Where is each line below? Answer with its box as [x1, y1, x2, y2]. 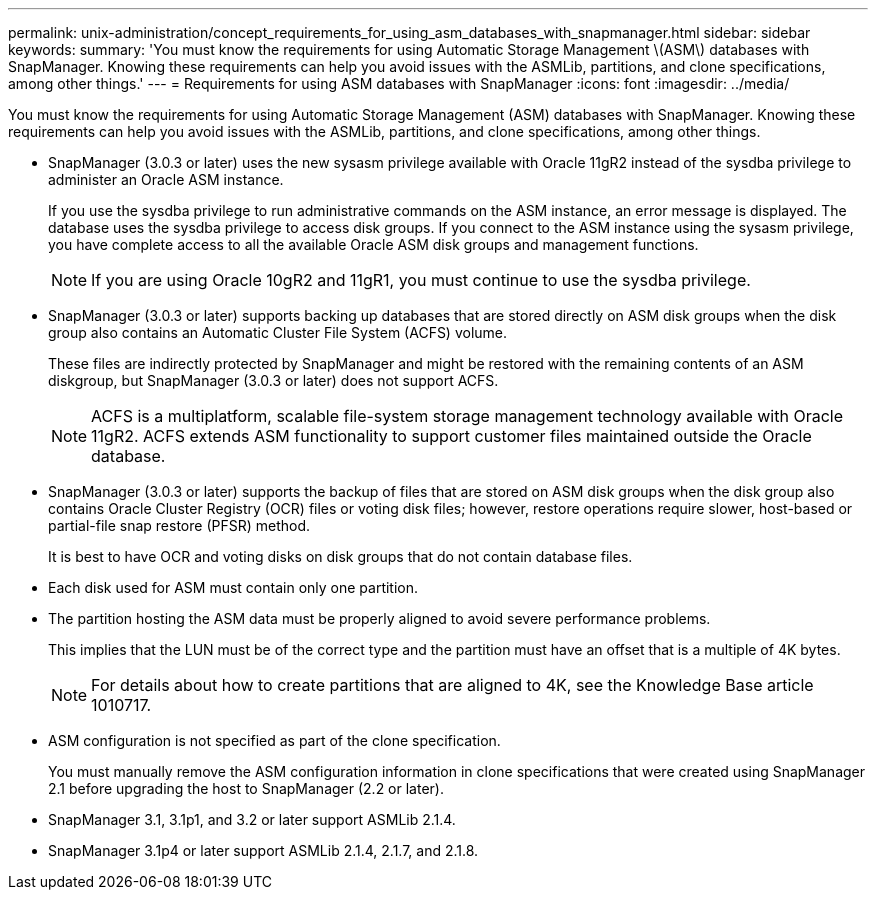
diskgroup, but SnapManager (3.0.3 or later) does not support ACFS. [48, 372, 499, 389]
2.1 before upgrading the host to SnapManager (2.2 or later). [48, 780, 444, 797]
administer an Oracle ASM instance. [48, 171, 284, 188]
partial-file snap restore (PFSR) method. [48, 517, 311, 534]
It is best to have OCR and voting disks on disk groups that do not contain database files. [48, 548, 633, 565]
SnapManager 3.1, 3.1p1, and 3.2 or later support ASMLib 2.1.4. [48, 811, 456, 828]
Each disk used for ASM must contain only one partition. [48, 579, 419, 596]
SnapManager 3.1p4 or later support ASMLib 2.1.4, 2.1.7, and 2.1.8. [48, 842, 479, 859]
